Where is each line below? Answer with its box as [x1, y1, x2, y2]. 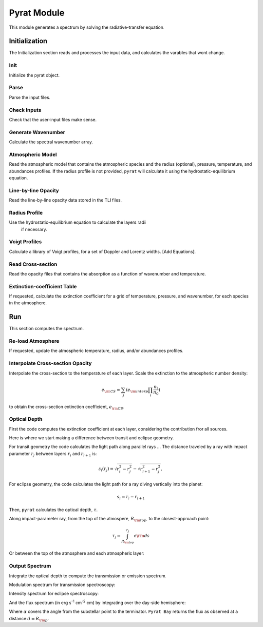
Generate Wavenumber [9, 129, 65, 136]
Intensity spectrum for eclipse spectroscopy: [9, 590, 99, 597]
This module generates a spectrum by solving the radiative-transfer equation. [9, 24, 165, 30]
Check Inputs [9, 106, 41, 113]
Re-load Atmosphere [9, 338, 59, 345]
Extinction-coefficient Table [9, 283, 77, 290]
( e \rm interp [126, 387, 148, 393]
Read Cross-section [9, 261, 57, 268]
